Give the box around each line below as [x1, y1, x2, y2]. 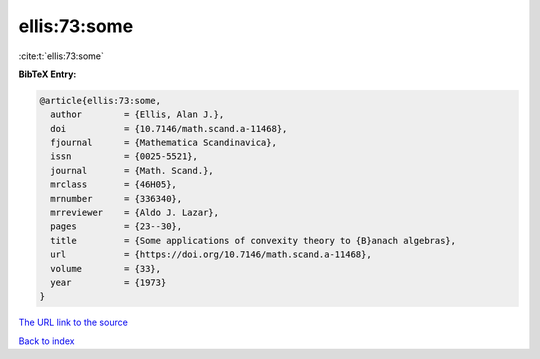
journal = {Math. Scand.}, [50, 165, 214, 176]
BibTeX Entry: [18, 68, 77, 80]
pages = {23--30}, [50, 221, 183, 232]
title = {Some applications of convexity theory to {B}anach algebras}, [50, 235, 457, 246]
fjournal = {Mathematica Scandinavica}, [50, 137, 277, 149]
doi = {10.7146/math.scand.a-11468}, [50, 123, 288, 134]
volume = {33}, [50, 263, 162, 274]
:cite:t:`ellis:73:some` [18, 50, 105, 62]
